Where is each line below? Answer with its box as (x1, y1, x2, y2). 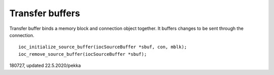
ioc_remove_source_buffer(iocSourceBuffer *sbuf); (18, 51, 147, 57)
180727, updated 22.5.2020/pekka (9, 62, 81, 68)
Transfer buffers (9, 8, 81, 19)
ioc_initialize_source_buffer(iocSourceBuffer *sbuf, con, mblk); (18, 44, 187, 50)
